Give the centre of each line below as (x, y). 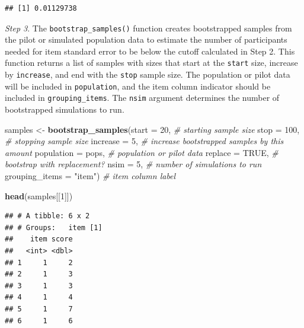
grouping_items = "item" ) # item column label (90, 176)
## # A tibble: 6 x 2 (47, 216)
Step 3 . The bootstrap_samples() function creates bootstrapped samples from (148, 28)
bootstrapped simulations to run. (65, 109)
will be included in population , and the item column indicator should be (138, 86)
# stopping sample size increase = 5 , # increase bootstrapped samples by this (144, 141)
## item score (39, 239)
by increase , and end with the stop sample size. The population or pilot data (148, 74)
